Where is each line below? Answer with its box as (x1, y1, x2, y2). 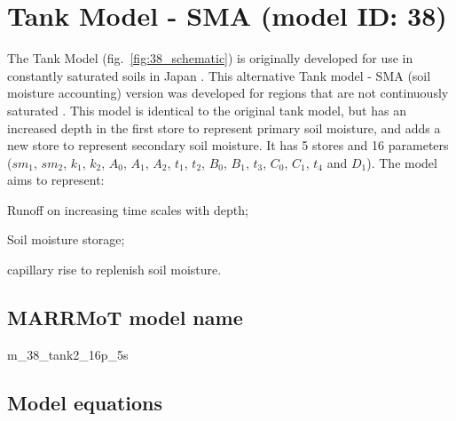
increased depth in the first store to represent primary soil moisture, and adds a (7, 118, 441, 137)
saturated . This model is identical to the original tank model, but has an (7, 100, 406, 119)
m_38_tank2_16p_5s (7, 345, 129, 363)
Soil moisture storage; (7, 230, 125, 249)
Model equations (7, 388, 162, 416)
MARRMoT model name (7, 304, 243, 331)
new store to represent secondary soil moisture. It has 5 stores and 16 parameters (7, 136, 449, 155)
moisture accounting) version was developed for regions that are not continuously (7, 83, 449, 102)
